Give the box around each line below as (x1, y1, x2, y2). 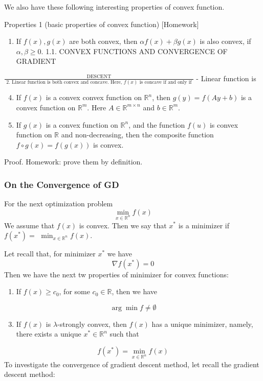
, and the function (128, 119, 185, 130)
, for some (59, 286, 90, 297)
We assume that (4, 220, 55, 230)
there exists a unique (16, 328, 81, 339)
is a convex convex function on (46, 92, 142, 103)
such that (109, 328, 139, 339)
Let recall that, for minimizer (4, 248, 96, 259)
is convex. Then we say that (79, 220, 167, 230)
